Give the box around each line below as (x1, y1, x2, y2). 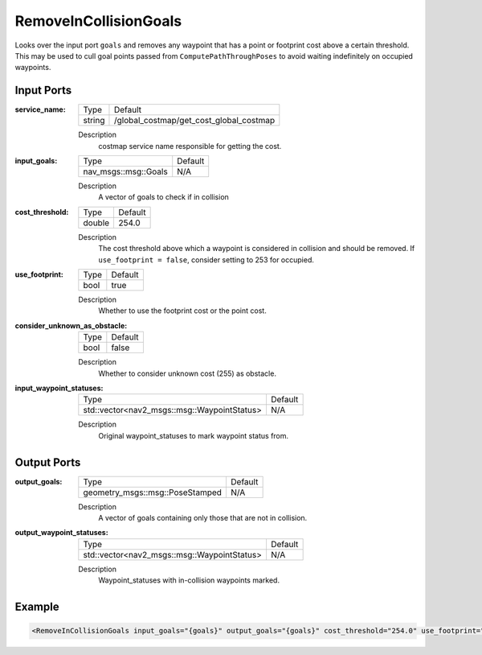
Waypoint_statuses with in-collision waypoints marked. (98, 575, 280, 585)
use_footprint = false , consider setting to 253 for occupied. (98, 254, 315, 265)
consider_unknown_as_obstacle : (14, 320, 128, 330)
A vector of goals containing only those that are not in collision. (98, 513, 308, 522)
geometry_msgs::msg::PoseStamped (83, 487, 223, 498)
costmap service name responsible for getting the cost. (98, 141, 282, 150)
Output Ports (14, 455, 81, 469)
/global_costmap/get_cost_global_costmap (113, 115, 276, 126)
